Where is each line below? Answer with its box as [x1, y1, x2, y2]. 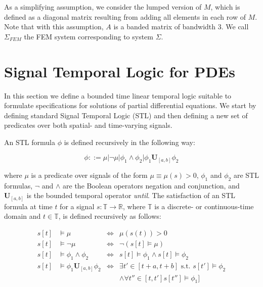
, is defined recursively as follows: [58, 211, 161, 221]
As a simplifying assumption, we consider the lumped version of [4, 2, 202, 12]
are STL [233, 169, 259, 180]
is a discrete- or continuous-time [154, 201, 254, 211]
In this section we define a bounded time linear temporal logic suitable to [4, 90, 232, 101]
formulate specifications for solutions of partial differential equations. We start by [4, 100, 256, 111]
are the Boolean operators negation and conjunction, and [63, 180, 240, 190]
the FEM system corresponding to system [24, 31, 153, 41]
